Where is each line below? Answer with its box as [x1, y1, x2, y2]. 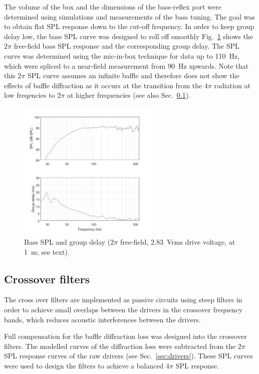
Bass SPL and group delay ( [24, 236, 111, 247]
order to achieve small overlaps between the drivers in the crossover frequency [4, 304, 243, 314]
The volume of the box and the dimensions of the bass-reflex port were [4, 2, 221, 12]
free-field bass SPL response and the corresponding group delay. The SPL [14, 41, 239, 51]
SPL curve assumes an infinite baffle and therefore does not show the [27, 70, 239, 81]
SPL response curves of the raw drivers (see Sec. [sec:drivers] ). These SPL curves [4, 350, 253, 361]
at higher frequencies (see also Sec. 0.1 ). [67, 90, 190, 100]
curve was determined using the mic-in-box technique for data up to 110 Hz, [4, 50, 240, 61]
